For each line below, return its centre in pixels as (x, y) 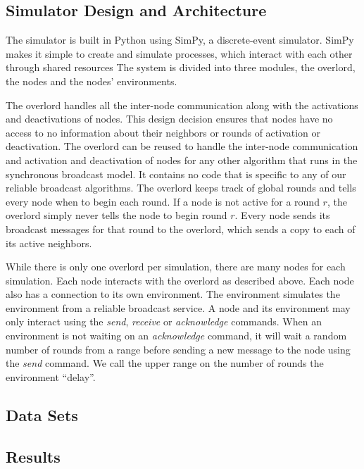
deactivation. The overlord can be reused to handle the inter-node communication (182, 146)
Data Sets (42, 414)
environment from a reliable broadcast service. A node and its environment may (178, 307)
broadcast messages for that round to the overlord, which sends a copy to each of (181, 229)
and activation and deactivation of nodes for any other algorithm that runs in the (182, 160)
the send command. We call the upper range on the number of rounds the (165, 363)
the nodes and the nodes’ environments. (92, 81)
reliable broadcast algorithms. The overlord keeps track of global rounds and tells (181, 188)
